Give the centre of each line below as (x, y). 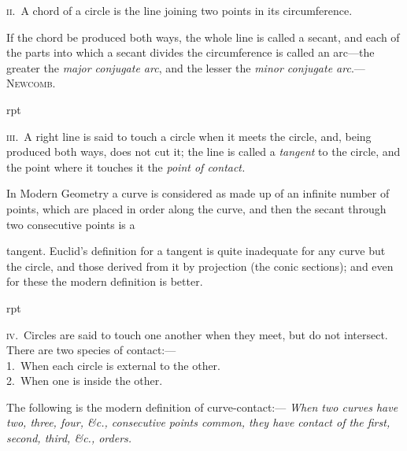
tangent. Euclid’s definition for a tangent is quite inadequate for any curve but (196, 251)
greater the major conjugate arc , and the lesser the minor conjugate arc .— (186, 67)
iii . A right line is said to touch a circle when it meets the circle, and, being (189, 136)
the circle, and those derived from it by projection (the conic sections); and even (200, 266)
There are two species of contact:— (91, 350)
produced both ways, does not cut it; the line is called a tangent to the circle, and (203, 152)
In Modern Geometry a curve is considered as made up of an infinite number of (198, 193)
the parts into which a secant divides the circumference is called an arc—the (191, 52)
